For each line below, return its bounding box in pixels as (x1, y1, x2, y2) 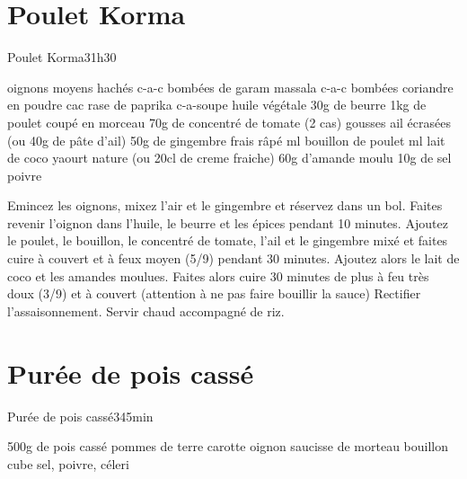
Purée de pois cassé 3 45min (7, 406, 154, 425)
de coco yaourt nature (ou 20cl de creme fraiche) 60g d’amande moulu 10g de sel (7, 148, 452, 167)
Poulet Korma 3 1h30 (7, 48, 117, 67)
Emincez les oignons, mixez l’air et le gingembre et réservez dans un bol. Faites (7, 196, 443, 215)
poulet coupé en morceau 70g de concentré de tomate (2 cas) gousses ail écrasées (7, 112, 451, 131)
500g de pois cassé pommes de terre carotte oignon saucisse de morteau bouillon (7, 437, 449, 456)
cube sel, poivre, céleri (7, 454, 129, 473)
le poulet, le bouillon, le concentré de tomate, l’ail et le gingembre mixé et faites (7, 231, 448, 250)
